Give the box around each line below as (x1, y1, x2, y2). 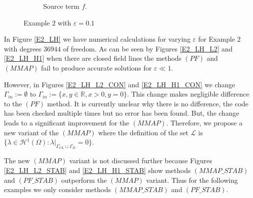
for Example (198, 34, 235, 44)
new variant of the (4, 127, 59, 137)
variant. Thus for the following (146, 174, 238, 185)
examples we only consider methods (4, 184, 111, 195)
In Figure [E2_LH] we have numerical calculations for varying (4, 34, 191, 44)
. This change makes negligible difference (127, 89, 250, 99)
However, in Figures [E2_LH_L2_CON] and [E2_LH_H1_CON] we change (4, 79, 235, 89)
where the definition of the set (98, 127, 189, 137)
